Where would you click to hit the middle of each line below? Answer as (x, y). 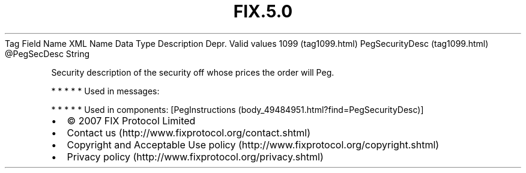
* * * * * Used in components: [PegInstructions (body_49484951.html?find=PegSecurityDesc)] (237, 109)
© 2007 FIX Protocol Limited (131, 120)
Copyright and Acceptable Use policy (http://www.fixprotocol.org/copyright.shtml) (253, 144)
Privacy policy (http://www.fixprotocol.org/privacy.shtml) (195, 156)
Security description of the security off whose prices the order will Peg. (193, 72)
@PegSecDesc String (47, 53)
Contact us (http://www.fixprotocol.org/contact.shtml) (189, 132)
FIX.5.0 (263, 11)
